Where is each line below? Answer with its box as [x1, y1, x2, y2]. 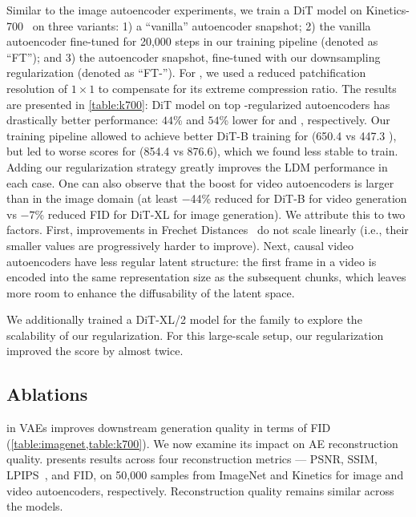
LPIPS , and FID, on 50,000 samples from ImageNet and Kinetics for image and [6, 467, 404, 483]
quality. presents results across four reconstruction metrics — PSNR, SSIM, [6, 450, 378, 467]
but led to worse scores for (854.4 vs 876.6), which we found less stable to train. [6, 143, 398, 160]
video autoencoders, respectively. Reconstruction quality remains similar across [6, 482, 394, 499]
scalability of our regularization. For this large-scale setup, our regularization [6, 326, 384, 343]
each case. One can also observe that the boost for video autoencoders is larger [6, 174, 394, 191]
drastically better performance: [6, 111, 159, 128]
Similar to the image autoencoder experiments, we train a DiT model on [6, 2, 362, 18]
